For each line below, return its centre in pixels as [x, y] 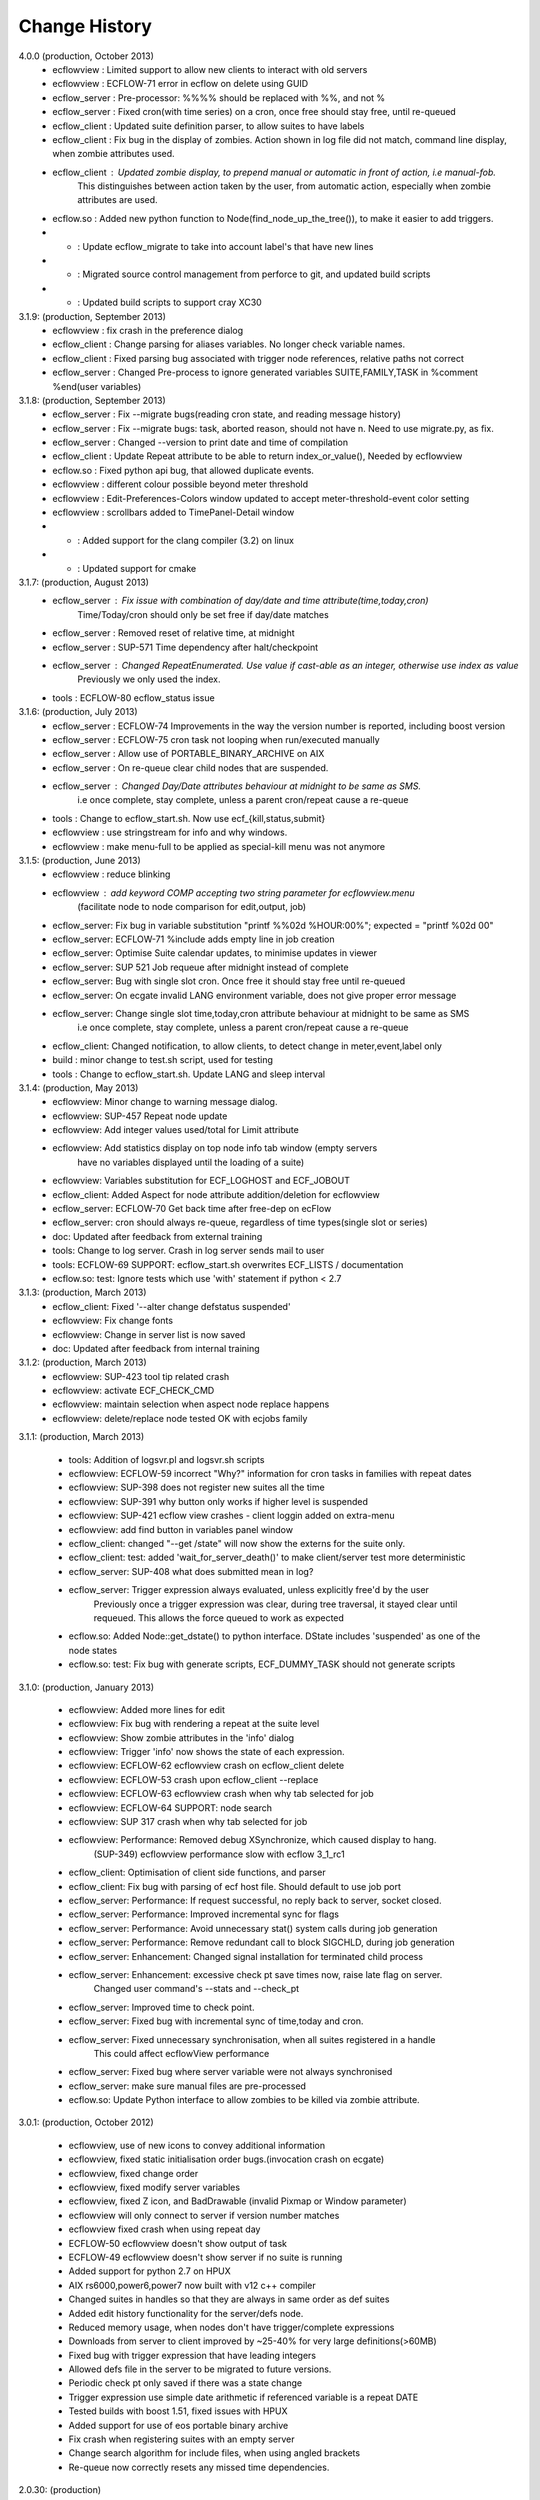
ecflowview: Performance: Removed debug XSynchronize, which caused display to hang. [252, 1840]
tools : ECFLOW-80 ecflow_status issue [133, 697]
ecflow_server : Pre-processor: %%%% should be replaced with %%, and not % [219, 97]
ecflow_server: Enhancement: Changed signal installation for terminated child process [246, 1956]
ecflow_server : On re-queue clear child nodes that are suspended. [190, 767]
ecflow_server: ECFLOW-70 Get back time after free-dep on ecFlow [192, 1209]
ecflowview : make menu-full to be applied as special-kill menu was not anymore [218, 846]
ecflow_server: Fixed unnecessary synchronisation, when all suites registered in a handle [252, 2039]
